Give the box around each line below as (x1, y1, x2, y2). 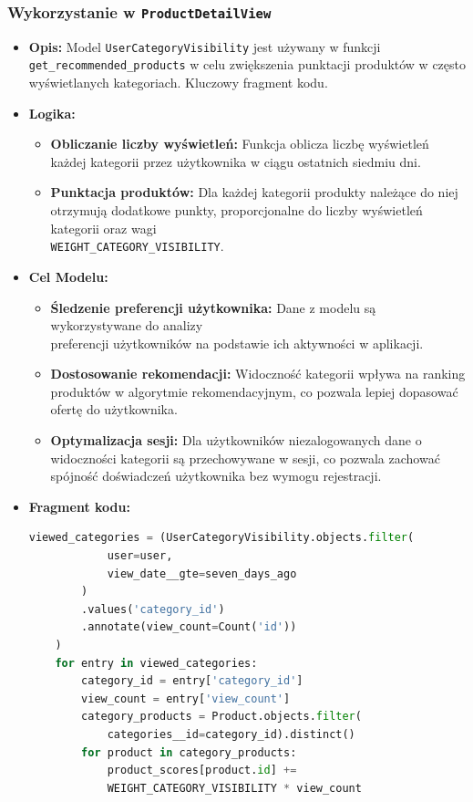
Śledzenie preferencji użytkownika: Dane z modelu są (50, 297, 376, 317)
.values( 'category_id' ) (81, 602, 225, 616)
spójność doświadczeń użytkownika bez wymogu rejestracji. (50, 466, 382, 485)
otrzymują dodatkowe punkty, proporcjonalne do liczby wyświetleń (50, 201, 423, 220)
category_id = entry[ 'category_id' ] (81, 674, 303, 688)
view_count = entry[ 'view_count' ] (81, 692, 291, 705)
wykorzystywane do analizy (50, 316, 203, 335)
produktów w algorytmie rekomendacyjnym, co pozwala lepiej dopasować (50, 381, 458, 401)
